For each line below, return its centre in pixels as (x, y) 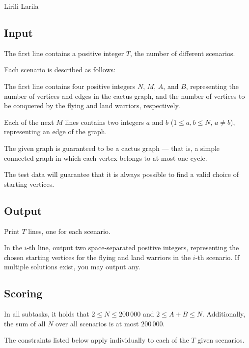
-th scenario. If (217, 257)
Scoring (23, 293)
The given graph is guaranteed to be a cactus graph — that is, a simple (112, 148)
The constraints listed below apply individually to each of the (97, 340)
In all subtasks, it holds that (47, 314)
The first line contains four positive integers (70, 86)
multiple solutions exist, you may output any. (72, 267)
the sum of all (25, 323)
